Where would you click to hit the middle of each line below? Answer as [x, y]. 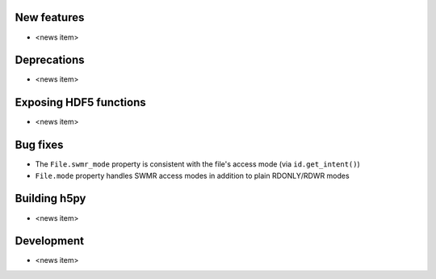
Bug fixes [39, 145]
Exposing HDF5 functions [80, 102]
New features [50, 17]
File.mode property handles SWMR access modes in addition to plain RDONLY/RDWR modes [193, 175]
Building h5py [50, 199]
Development [50, 241]
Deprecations [50, 60]
